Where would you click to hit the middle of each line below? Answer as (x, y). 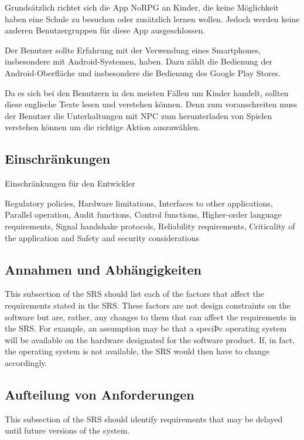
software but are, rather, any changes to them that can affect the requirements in (151, 317)
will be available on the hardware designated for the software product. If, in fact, (150, 339)
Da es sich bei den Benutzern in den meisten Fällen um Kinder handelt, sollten (147, 92)
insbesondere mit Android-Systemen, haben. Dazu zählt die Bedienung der (139, 61)
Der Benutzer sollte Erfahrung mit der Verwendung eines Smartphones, (133, 50)
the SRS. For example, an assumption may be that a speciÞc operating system (146, 328)
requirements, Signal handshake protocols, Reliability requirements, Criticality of (150, 226)
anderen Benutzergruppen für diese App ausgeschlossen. (105, 30)
